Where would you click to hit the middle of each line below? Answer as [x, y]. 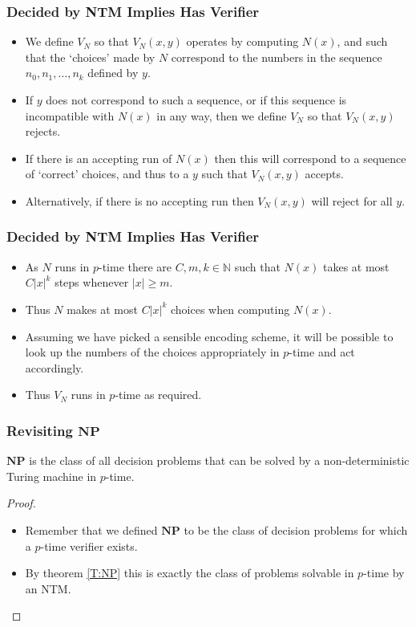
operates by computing [242, 41]
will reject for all [352, 200]
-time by [384, 573]
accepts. [324, 174]
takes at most [356, 266]
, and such [362, 41]
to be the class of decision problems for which [296, 529]
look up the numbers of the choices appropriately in [152, 352]
